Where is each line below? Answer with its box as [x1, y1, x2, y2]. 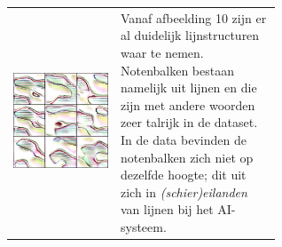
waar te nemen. [120, 43, 204, 61]
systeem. [120, 217, 167, 235]
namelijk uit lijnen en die [120, 78, 257, 97]
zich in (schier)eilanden [120, 182, 247, 201]
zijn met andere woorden [120, 95, 255, 114]
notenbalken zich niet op [120, 147, 254, 166]
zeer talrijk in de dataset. [120, 113, 258, 131]
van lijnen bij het [120, 200, 214, 219]
